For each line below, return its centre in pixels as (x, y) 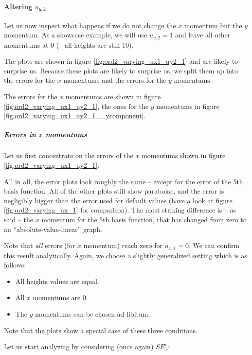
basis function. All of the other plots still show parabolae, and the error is (114, 191)
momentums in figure (188, 106)
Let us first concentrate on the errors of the (69, 155)
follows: (15, 265)
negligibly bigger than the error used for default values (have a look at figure (118, 200)
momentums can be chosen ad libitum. (93, 314)
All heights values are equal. (57, 281)
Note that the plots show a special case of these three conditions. (101, 330)
